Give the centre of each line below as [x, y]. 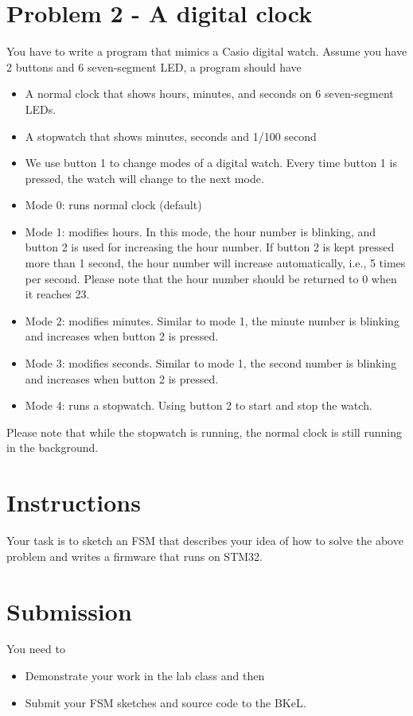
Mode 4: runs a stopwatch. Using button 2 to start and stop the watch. [199, 405]
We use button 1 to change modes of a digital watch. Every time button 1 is [211, 163]
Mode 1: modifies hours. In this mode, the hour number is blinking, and [201, 231]
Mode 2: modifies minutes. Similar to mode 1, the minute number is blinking [212, 320]
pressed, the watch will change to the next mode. [144, 178]
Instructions [74, 502]
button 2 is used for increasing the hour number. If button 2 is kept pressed [210, 247]
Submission [69, 611]
